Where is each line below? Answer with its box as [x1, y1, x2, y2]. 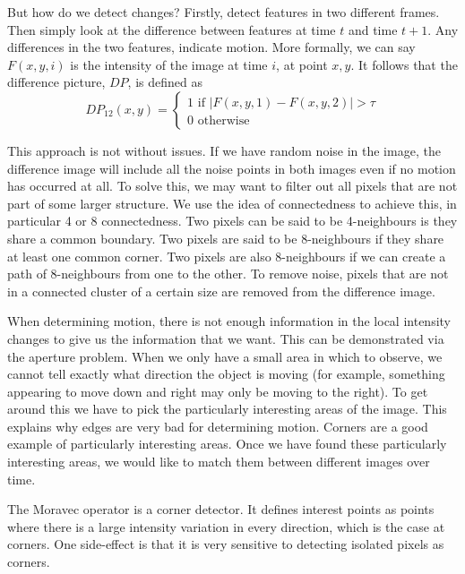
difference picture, [7, 73, 106, 91]
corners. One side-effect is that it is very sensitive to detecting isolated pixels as [7, 535, 444, 553]
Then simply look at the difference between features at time [7, 20, 336, 39]
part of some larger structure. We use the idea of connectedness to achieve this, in [7, 193, 457, 212]
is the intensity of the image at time [70, 55, 268, 73]
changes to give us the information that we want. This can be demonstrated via [7, 329, 444, 347]
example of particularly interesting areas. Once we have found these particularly [7, 434, 447, 453]
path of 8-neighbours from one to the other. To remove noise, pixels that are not [7, 264, 449, 283]
